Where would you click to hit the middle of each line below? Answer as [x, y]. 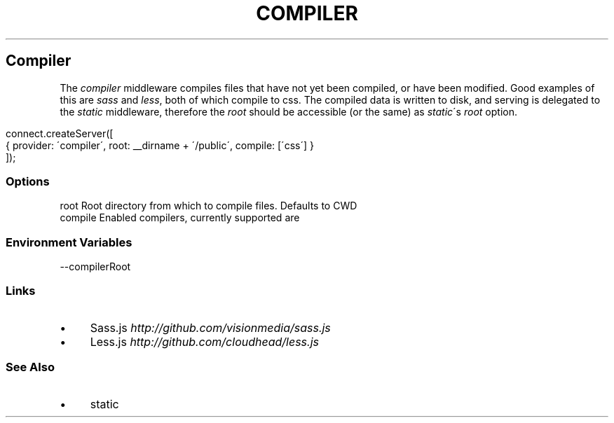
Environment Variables [69, 242]
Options [28, 181]
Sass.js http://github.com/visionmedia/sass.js [210, 327]
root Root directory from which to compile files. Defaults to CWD [209, 206]
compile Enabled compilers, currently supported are [180, 218]
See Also [30, 367]
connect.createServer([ [60, 133]
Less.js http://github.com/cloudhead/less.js [204, 341]
